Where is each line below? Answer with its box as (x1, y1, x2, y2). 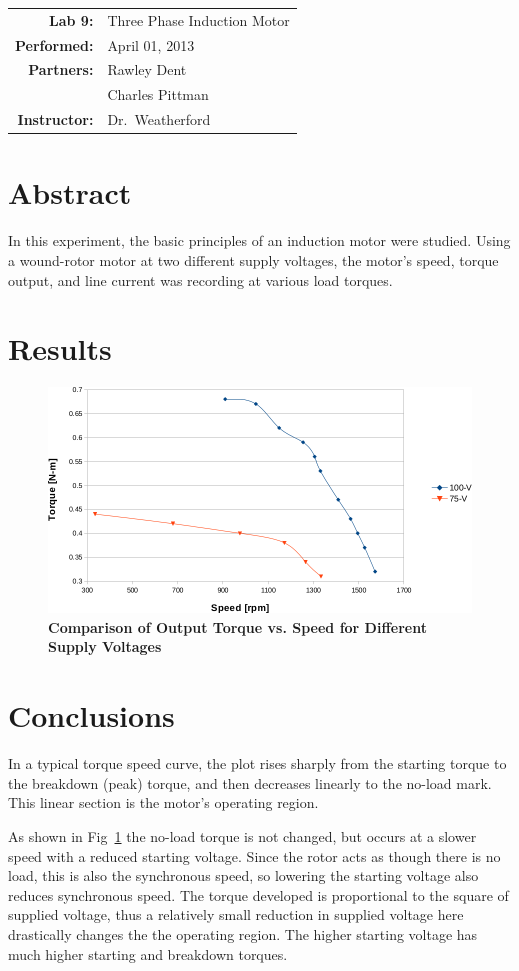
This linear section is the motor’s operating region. (8, 792, 319, 813)
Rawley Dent (107, 59, 187, 80)
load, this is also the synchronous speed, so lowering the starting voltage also (8, 865, 479, 886)
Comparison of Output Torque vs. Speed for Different (48, 616, 427, 637)
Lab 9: (49, 9, 94, 30)
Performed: (15, 34, 94, 55)
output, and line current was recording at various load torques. (8, 269, 393, 290)
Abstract (8, 172, 132, 213)
